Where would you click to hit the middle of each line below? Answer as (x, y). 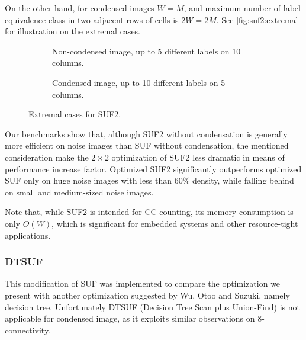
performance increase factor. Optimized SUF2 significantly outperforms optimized (153, 169)
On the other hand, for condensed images (80, 8)
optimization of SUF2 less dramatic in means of (198, 157)
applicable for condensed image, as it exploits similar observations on (130, 318)
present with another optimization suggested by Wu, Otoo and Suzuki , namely (147, 295)
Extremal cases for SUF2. (75, 114)
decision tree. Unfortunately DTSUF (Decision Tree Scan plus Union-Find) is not (153, 307)
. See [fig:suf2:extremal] (258, 19)
